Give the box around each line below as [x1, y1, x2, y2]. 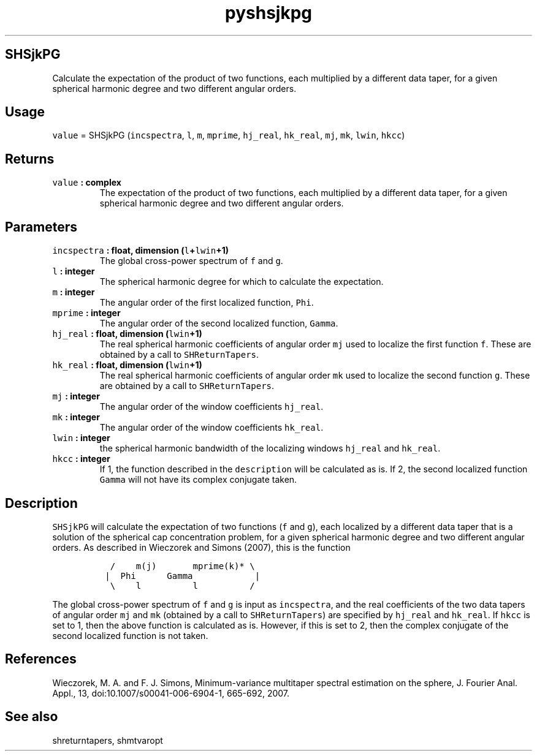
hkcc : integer [52, 453, 110, 464]
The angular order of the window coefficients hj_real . [99, 401, 324, 412]
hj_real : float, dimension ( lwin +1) [52, 328, 202, 339]
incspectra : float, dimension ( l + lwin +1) [52, 245, 229, 256]
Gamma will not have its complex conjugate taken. [99, 474, 297, 485]
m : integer [52, 287, 95, 298]
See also [5, 709, 58, 725]
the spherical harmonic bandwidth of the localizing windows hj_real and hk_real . [99, 443, 441, 454]
